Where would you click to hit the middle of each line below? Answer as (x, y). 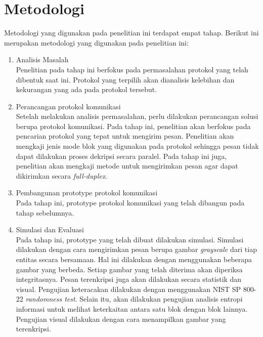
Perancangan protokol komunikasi (68, 106)
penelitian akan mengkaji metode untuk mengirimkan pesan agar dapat (127, 166)
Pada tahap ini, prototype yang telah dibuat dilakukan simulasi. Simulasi (130, 239)
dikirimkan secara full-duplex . (62, 175)
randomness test (50, 299)
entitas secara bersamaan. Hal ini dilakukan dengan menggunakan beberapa (134, 259)
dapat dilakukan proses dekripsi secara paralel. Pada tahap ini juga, (121, 156)
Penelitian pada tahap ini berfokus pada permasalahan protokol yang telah (132, 69)
